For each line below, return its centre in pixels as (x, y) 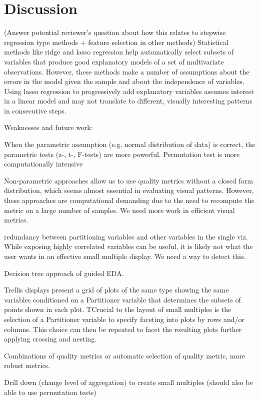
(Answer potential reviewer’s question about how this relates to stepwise (115, 32)
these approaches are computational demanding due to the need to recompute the (129, 200)
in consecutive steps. (35, 110)
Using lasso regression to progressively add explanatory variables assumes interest (129, 91)
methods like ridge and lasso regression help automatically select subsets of (119, 52)
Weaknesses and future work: (48, 127)
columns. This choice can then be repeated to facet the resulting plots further (123, 329)
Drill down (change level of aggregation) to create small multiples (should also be (128, 382)
